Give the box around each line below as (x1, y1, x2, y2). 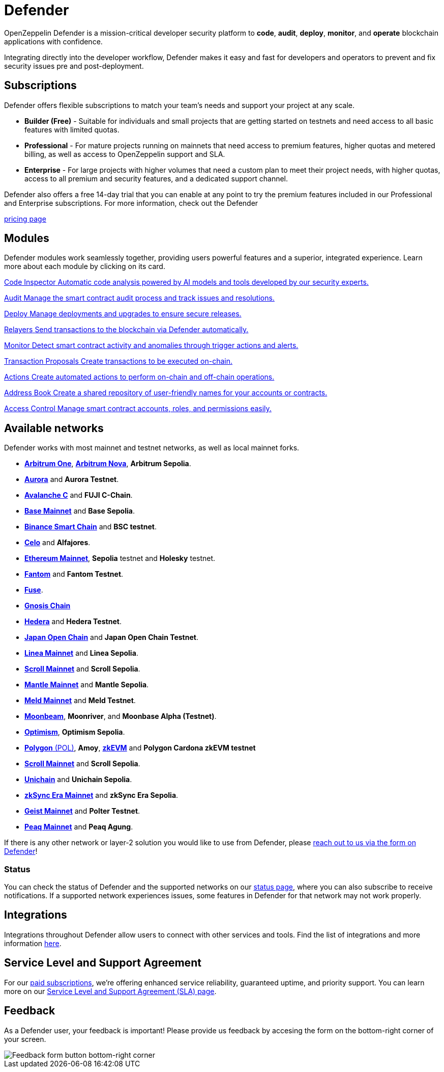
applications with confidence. (4, 37, 103, 46)
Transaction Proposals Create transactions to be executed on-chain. (4, 357, 233, 366)
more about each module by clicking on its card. (4, 262, 165, 271)
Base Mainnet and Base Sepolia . (24, 506, 135, 516)
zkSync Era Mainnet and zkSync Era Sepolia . (24, 791, 179, 800)
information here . (4, 939, 62, 948)
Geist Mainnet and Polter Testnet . (24, 807, 140, 816)
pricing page (4, 214, 46, 223)
